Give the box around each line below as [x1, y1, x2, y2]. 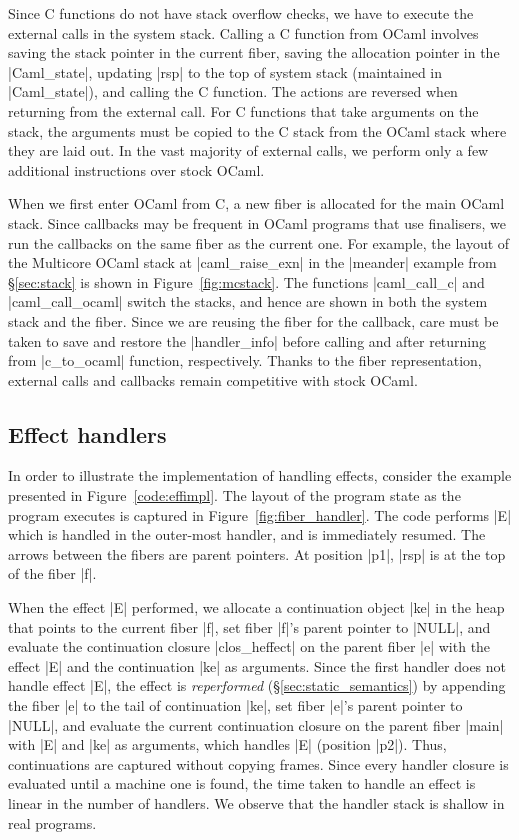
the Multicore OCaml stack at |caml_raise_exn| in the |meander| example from [8, 252, 497, 273]
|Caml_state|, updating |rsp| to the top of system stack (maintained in [8, 61, 443, 82]
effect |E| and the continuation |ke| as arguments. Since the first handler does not [8, 655, 507, 676]
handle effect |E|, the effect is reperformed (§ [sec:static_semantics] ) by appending [8, 675, 506, 696]
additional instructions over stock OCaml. [8, 159, 265, 180]
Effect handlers [8, 418, 167, 449]
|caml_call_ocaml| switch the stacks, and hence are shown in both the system [8, 291, 488, 312]
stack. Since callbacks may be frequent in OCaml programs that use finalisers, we [8, 212, 506, 233]
